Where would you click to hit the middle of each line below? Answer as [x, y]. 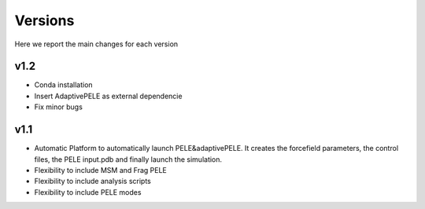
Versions [44, 20]
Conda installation [64, 85]
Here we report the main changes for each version [96, 44]
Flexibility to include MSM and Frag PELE [100, 170]
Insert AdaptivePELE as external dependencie [108, 96]
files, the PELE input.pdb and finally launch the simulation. [128, 159]
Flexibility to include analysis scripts [92, 181]
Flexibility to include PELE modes [88, 192]
